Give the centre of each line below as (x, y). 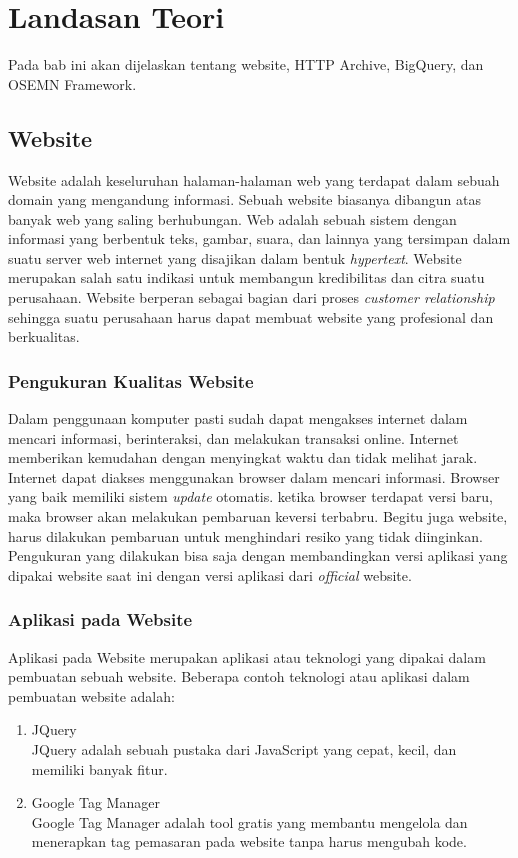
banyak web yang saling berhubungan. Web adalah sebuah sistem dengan (232, 218)
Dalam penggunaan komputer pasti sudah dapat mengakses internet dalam (238, 418)
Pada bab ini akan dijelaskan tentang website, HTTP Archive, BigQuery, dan (246, 64)
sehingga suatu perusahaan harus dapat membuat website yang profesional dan (251, 316)
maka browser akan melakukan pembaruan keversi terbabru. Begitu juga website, (258, 516)
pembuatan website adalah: (91, 695)
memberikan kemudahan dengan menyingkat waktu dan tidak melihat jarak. (243, 457)
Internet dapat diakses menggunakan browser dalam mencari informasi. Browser (254, 476)
